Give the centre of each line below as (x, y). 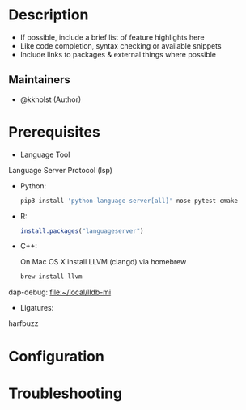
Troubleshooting (66, 393)
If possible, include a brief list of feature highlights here (112, 37)
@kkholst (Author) (51, 99)
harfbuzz (23, 323)
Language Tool (45, 154)
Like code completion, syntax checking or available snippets (121, 45)
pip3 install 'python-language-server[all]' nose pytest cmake (129, 201)
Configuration (57, 356)
